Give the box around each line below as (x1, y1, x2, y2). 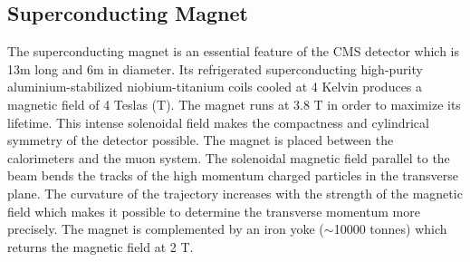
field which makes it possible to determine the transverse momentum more (7, 201, 420, 220)
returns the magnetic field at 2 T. (7, 237, 194, 256)
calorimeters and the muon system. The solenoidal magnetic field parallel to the (7, 148, 450, 167)
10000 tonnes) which (333, 219, 447, 238)
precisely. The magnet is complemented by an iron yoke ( (7, 219, 324, 238)
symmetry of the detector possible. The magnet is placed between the (7, 131, 394, 150)
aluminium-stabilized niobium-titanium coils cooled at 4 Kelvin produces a (7, 77, 423, 96)
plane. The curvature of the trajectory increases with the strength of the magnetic (7, 183, 463, 202)
